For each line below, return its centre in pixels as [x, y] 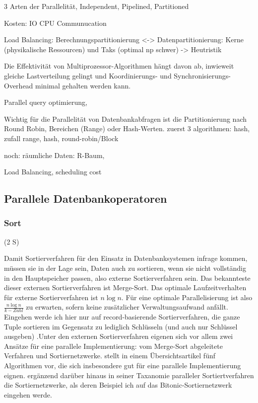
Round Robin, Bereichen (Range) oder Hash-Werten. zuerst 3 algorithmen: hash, [127, 128]
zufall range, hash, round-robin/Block [61, 138]
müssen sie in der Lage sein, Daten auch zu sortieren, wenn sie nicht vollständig [125, 268]
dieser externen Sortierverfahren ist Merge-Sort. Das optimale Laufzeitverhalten [125, 287]
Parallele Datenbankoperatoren [86, 199]
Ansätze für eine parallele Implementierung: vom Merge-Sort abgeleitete [113, 346]
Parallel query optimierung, [46, 102]
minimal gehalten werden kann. [83, 85]
